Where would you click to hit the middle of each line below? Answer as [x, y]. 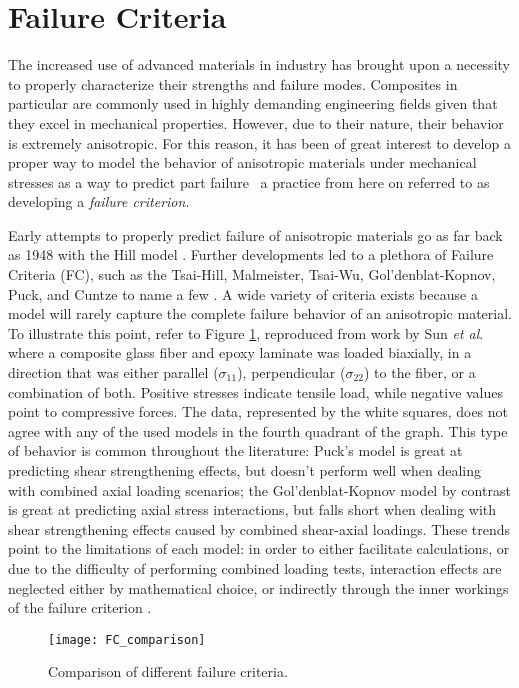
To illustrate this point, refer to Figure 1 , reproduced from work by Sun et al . [246, 332]
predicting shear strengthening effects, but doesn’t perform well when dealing [245, 470]
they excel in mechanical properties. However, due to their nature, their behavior [256, 122]
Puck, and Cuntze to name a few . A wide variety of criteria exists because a [243, 293]
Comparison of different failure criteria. [168, 671]
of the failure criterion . [80, 607]
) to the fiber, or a [419, 372]
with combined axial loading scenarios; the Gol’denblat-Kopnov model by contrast [259, 489]
